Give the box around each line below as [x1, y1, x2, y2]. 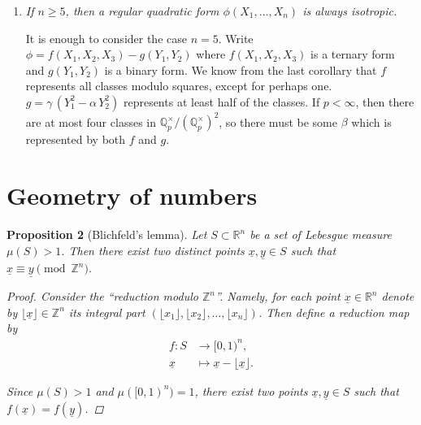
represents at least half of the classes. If [123, 93, 320, 110]
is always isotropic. [302, 2, 397, 19]
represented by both [25, 131, 126, 148]
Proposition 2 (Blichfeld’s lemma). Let [7, 226, 207, 243]
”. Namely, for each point [215, 288, 341, 305]
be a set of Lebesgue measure [250, 226, 392, 243]
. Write [218, 29, 254, 46]
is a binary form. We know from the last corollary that [104, 61, 377, 78]
